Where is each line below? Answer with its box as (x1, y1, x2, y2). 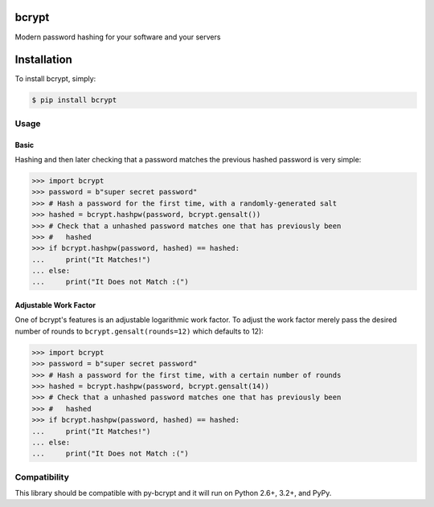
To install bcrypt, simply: (14, 74, 96, 84)
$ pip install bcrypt (31, 96, 117, 104)
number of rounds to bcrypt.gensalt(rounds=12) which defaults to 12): (14, 326, 264, 336)
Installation (14, 53, 72, 67)
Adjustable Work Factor (14, 301, 96, 310)
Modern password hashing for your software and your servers (14, 32, 221, 42)
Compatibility (14, 471, 70, 482)
